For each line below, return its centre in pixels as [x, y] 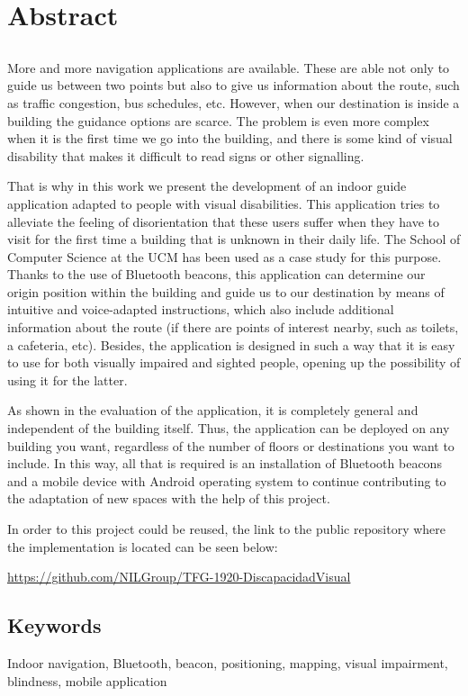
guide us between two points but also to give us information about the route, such [234, 85]
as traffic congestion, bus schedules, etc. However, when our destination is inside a [234, 102]
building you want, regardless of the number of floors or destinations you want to [231, 445]
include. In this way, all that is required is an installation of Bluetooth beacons [225, 463]
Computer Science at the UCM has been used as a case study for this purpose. [225, 256]
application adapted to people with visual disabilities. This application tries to [224, 203]
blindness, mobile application [87, 680]
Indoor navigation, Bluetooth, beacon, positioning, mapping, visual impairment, [228, 663]
